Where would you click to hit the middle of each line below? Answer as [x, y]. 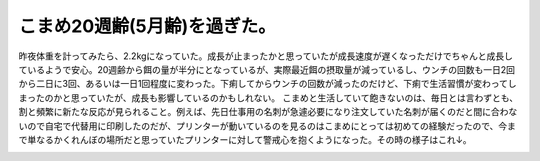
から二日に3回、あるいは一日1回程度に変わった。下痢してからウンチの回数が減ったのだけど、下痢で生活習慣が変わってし [267, 84]
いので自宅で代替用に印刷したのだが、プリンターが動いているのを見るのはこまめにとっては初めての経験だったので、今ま [267, 126]
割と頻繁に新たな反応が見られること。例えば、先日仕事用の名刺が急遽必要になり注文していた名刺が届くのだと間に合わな [268, 112]
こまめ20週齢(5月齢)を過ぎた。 [147, 26]
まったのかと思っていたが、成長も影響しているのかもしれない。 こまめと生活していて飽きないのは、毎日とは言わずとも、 [268, 97]
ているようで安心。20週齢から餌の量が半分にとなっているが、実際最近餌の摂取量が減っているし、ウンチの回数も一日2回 [266, 69]
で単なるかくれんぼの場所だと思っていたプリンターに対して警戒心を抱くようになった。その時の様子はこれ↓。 [245, 139]
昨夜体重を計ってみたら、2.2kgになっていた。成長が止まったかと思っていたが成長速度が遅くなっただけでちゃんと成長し [266, 56]
